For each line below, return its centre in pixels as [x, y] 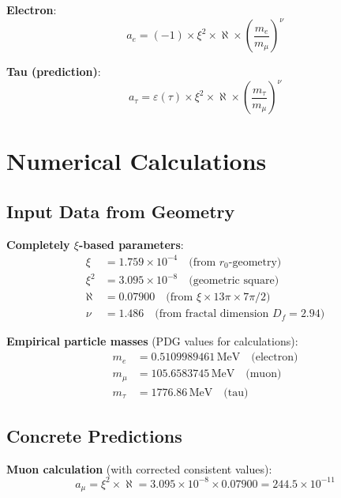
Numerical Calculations [137, 161]
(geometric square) [234, 281]
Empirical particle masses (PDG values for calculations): [152, 341]
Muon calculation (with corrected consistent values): [139, 468]
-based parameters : [131, 244]
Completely [38, 244]
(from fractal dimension [212, 314]
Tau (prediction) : [54, 72]
